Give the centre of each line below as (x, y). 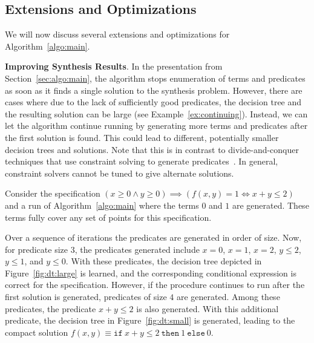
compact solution (37, 332)
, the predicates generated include (137, 249)
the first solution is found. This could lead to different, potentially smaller (142, 137)
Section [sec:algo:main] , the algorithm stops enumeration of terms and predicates (155, 78)
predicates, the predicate (51, 308)
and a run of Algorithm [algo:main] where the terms (102, 205)
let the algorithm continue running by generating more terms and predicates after (156, 126)
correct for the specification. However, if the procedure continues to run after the (155, 285)
